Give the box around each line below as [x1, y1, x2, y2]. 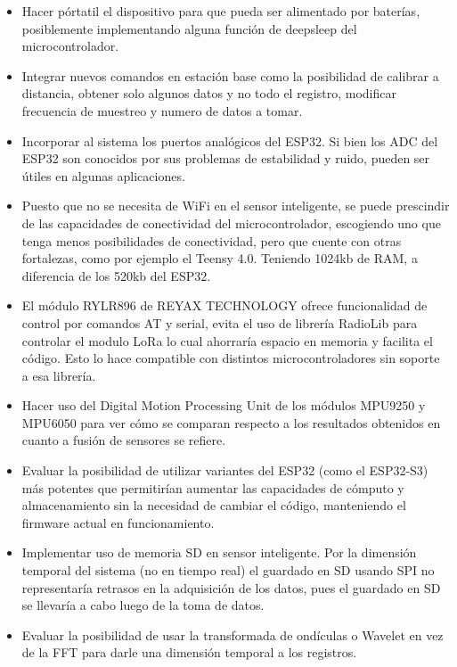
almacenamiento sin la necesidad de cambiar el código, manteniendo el [21, 496, 406, 515]
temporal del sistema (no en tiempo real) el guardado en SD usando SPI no [21, 561, 435, 580]
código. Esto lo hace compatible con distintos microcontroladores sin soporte [21, 349, 440, 367]
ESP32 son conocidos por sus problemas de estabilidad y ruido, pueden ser [21, 149, 430, 168]
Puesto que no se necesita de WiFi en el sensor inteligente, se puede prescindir [21, 196, 450, 215]
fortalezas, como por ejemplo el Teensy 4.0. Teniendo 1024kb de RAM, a [21, 249, 418, 268]
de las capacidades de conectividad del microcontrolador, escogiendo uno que [21, 213, 441, 232]
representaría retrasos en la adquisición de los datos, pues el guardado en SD [21, 578, 441, 597]
